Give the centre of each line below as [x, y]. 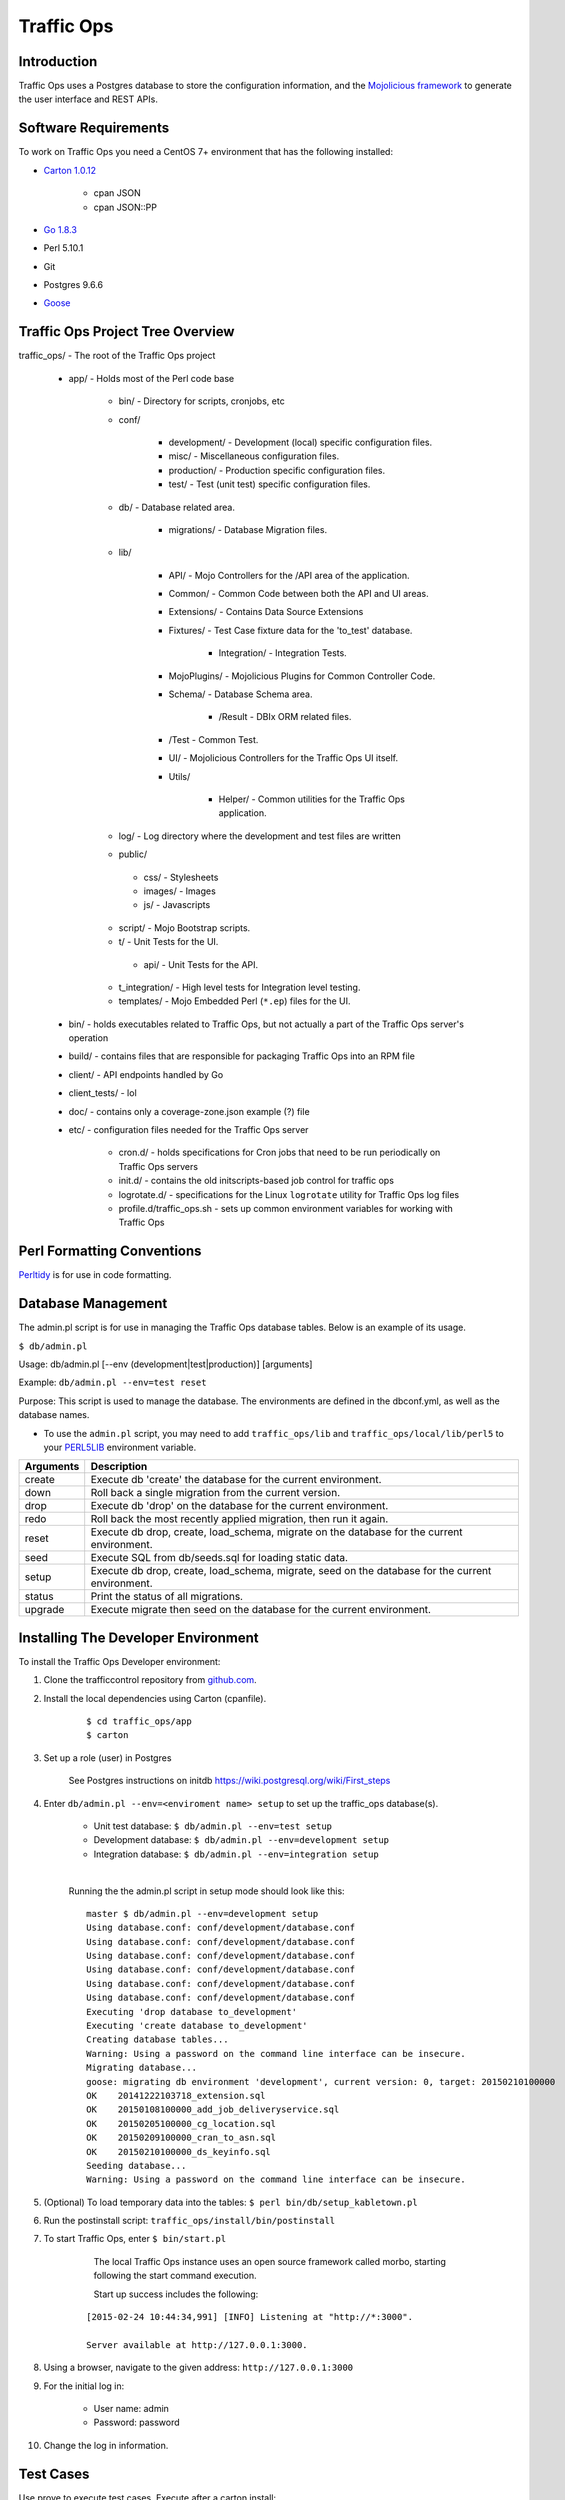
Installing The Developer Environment [138, 1637]
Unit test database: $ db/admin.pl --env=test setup [213, 1826]
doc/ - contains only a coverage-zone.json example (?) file [189, 1111]
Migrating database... [142, 2068]
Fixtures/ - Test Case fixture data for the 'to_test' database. [290, 630]
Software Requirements [94, 128]
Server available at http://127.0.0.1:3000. [197, 2344]
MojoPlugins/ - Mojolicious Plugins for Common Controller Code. [302, 676]
